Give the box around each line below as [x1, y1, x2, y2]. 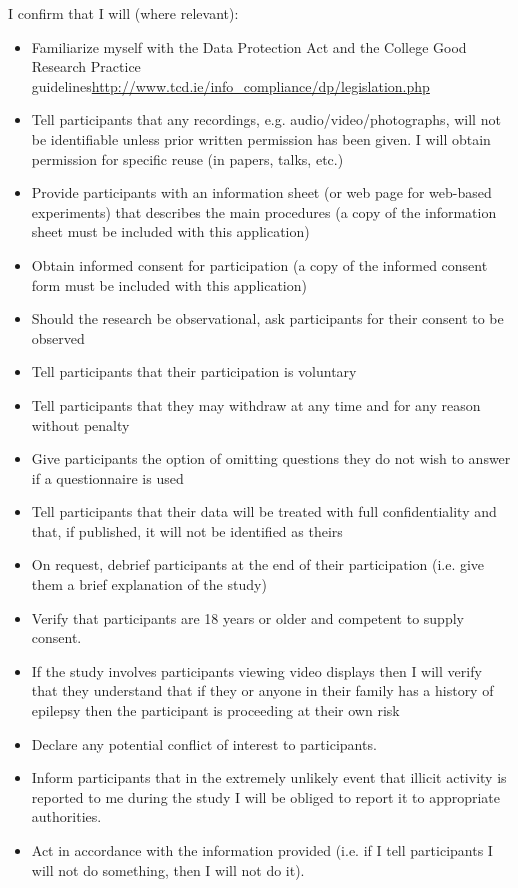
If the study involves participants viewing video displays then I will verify [31, 660, 482, 681]
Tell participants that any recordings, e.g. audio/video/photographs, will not [31, 109, 501, 130]
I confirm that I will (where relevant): [8, 3, 239, 23]
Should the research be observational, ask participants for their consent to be [31, 308, 504, 329]
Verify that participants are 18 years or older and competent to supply [31, 607, 464, 628]
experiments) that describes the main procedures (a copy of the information [31, 201, 497, 222]
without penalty [31, 414, 130, 435]
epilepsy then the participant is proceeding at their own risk [31, 700, 400, 721]
